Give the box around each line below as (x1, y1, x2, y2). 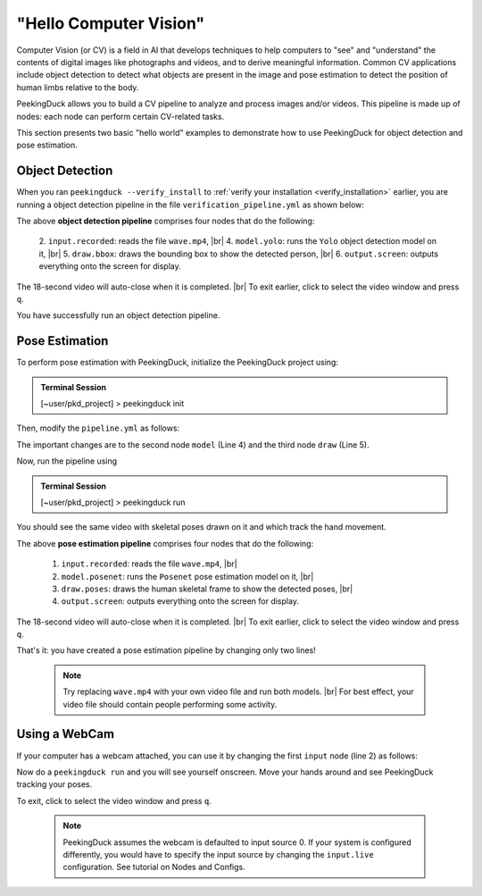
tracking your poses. (16, 779, 93, 790)
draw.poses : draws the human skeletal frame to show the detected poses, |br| (61, 583, 353, 594)
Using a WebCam (16, 726, 115, 741)
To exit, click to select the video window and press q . (16, 795, 212, 806)
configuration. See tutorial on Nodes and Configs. (62, 862, 245, 873)
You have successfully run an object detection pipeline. (16, 310, 220, 321)
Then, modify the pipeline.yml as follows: (16, 423, 180, 433)
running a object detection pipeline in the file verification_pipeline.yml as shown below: (16, 199, 365, 210)
